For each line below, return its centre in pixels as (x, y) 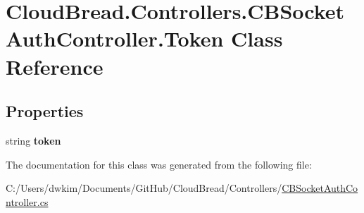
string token (33, 140)
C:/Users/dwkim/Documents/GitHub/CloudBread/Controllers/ (144, 188)
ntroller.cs (27, 201)
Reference (55, 66)
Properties (45, 111)
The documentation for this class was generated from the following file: (159, 164)
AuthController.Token (115, 38)
